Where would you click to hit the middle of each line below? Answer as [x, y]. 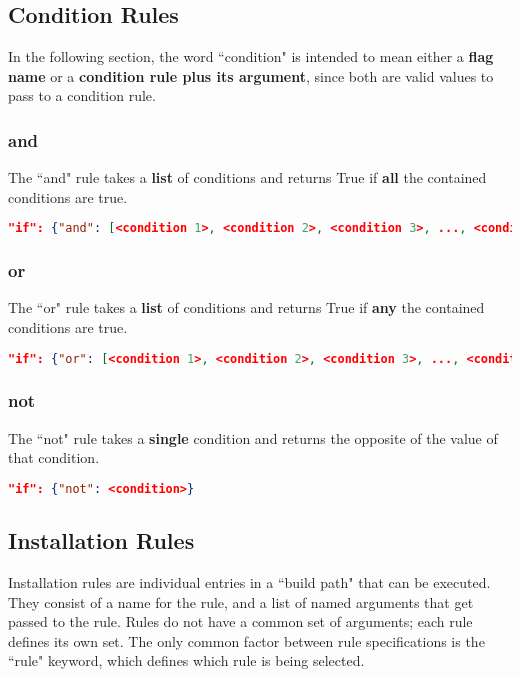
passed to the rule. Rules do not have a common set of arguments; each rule [240, 621]
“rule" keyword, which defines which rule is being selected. [186, 660]
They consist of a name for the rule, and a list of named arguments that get [241, 601]
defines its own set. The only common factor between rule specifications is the [246, 640]
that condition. [54, 457]
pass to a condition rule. [82, 95]
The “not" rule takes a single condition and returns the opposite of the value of [253, 437]
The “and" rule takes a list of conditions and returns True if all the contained [247, 177]
